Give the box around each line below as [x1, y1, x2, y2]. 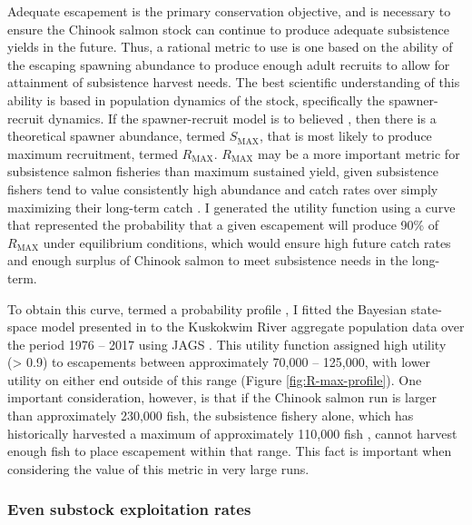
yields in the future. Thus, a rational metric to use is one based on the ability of [7, 37, 453, 56]
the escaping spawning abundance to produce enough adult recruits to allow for [7, 54, 450, 74]
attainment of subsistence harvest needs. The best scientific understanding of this [7, 73, 460, 92]
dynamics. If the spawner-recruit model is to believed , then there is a [48, 108, 437, 127]
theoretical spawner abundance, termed [7, 126, 226, 145]
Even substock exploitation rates [7, 498, 251, 520]
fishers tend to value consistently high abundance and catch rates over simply [7, 179, 438, 198]
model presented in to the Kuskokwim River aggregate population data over [41, 317, 465, 336]
